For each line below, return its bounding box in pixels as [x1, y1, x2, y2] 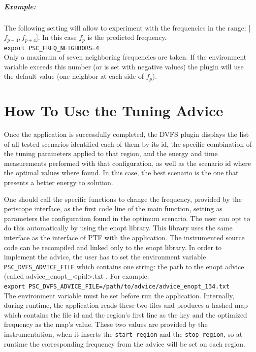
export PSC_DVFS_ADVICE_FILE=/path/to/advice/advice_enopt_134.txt [4, 283, 230, 290]
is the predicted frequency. [87, 32, 167, 42]
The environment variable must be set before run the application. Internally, [4, 290, 234, 300]
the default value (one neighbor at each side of [4, 71, 144, 81]
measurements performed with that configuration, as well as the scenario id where [4, 158, 251, 168]
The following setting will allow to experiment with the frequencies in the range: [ [4, 22, 251, 32]
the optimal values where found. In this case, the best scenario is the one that [4, 167, 239, 178]
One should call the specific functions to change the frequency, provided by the [4, 193, 242, 204]
